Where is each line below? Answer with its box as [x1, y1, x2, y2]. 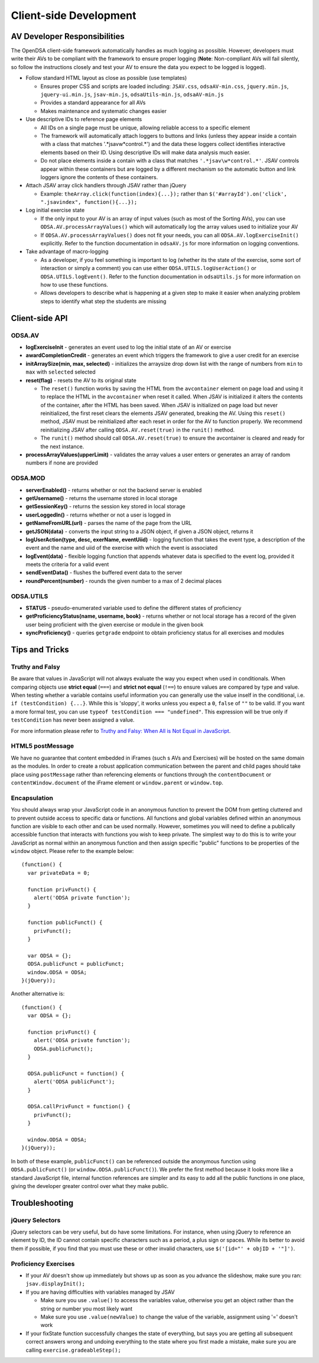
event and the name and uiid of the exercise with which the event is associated [25, 544, 218, 551]
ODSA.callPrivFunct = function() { [27, 1103, 131, 1110]
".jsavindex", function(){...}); [40, 199, 138, 206]
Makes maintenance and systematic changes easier [40, 107, 167, 115]
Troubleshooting [11, 1198, 74, 1208]
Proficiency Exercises [11, 1260, 75, 1268]
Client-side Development [11, 9, 136, 22]
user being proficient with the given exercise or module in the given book [25, 621, 204, 628]
